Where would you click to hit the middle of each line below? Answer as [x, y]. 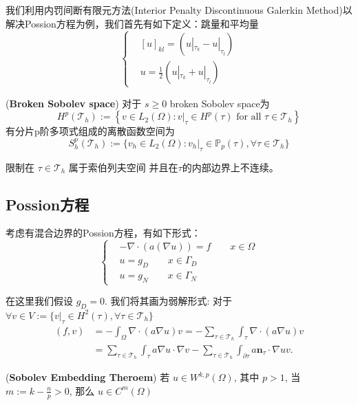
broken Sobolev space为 [220, 103]
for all [249, 117]
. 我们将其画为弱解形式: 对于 [168, 301]
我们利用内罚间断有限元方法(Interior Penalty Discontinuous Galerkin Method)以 [179, 10]
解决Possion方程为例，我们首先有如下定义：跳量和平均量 [132, 23]
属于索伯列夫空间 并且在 [123, 167]
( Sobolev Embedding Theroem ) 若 [88, 377]
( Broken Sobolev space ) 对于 [74, 103]
